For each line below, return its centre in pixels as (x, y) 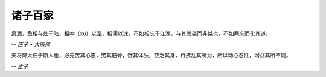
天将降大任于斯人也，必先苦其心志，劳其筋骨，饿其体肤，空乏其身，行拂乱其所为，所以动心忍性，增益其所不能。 (151, 55)
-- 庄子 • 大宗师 (31, 44)
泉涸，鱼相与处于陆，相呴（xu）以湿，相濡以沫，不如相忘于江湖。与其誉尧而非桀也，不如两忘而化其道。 (141, 33)
